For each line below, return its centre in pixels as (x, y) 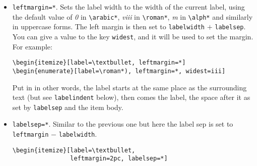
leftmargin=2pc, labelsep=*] (119, 159)
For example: (32, 46)
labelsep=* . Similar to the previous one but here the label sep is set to (123, 124)
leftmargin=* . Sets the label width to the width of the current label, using (128, 7)
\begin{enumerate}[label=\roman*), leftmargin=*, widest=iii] (119, 71)
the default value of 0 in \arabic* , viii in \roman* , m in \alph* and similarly (133, 16)
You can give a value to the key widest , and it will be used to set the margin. (133, 36)
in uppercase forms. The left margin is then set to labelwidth (108, 26)
